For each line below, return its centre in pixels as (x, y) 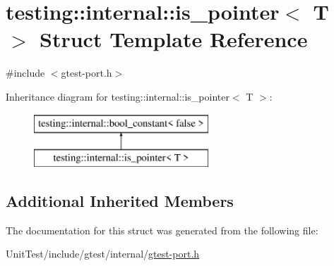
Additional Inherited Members (120, 201)
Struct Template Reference (174, 39)
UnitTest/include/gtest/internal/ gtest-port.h (103, 254)
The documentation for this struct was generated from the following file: (162, 230)
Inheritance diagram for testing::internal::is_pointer (118, 96)
